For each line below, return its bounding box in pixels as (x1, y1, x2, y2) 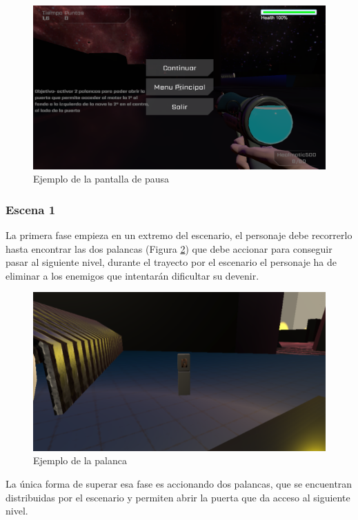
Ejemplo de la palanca (33, 453, 127, 468)
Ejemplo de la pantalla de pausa (33, 171, 170, 186)
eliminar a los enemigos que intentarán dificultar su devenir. (6, 268, 259, 282)
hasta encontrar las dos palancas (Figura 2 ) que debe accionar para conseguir (6, 241, 332, 256)
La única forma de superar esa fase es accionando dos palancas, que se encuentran (6, 476, 352, 490)
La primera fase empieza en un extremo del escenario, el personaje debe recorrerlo (6, 228, 352, 242)
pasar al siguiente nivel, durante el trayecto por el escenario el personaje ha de (6, 255, 337, 269)
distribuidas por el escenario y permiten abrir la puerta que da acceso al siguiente (6, 490, 350, 504)
